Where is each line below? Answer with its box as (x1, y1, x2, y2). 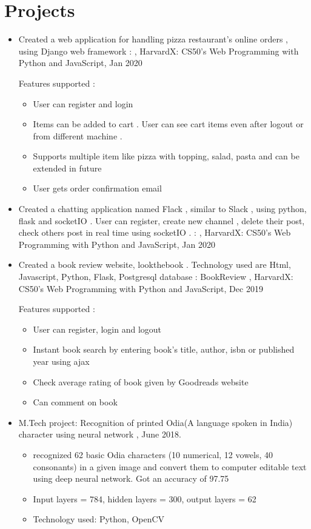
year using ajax (33, 355, 90, 367)
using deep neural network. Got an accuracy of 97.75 (33, 472, 229, 485)
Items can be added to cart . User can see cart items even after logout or (33, 118, 304, 130)
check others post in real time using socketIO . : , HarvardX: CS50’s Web (18, 226, 291, 239)
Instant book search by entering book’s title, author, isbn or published (33, 343, 295, 356)
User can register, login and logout (33, 322, 162, 335)
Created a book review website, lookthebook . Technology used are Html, (18, 258, 291, 271)
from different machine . (33, 129, 122, 142)
